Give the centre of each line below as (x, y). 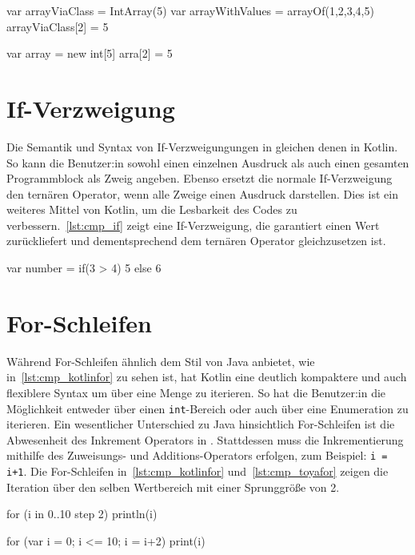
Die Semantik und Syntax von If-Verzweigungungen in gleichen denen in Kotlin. (202, 146)
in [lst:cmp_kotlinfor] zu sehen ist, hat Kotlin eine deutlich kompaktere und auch (207, 377)
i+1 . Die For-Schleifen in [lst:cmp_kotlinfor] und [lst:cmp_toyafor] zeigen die (198, 471)
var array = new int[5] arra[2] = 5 (90, 53)
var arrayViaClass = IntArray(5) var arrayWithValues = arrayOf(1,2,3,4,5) (190, 10)
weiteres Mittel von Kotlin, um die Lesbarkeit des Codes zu (152, 209)
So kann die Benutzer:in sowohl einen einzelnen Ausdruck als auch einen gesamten (208, 162)
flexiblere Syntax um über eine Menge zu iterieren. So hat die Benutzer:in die (196, 392)
